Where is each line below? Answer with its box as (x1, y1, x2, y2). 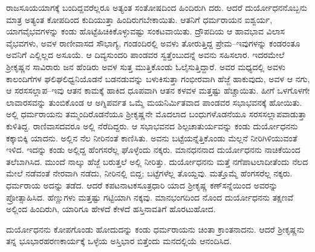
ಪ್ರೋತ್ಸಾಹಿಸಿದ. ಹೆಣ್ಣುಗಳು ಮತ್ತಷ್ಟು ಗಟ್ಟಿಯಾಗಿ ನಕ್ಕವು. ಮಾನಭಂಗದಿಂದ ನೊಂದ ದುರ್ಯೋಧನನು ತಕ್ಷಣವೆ (6, 190, 294, 203)
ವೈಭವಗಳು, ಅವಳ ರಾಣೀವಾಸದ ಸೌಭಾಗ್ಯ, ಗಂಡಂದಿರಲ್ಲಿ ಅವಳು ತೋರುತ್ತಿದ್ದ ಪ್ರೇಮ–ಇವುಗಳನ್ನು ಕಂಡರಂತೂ (6, 36, 300, 49)
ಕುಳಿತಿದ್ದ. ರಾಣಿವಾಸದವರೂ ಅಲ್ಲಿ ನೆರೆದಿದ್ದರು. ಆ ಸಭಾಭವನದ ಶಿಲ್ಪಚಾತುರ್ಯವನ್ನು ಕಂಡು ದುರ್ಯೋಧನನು (6, 119, 298, 132)
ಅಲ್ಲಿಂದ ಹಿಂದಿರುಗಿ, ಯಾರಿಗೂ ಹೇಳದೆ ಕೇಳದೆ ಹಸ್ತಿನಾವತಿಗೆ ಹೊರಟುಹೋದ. (6, 202, 216, 215)
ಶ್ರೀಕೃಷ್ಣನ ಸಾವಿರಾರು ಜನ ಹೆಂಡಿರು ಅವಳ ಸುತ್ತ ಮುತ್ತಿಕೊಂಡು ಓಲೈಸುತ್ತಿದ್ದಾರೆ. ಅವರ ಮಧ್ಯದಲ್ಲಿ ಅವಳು (6, 60, 286, 73)
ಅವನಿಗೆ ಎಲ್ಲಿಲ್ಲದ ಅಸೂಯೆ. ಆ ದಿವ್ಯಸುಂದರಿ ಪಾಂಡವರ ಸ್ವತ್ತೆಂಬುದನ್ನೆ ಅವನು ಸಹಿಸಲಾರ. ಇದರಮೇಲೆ (6, 48, 285, 61)
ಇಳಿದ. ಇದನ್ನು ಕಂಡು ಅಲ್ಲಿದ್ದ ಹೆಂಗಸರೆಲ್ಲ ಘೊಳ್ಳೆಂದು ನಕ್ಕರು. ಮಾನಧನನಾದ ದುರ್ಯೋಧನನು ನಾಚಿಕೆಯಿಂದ (6, 143, 300, 156)
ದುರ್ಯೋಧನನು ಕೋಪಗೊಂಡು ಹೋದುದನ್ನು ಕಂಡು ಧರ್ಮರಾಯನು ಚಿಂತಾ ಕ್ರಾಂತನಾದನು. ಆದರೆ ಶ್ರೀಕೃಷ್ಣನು (6, 222, 305, 235)
